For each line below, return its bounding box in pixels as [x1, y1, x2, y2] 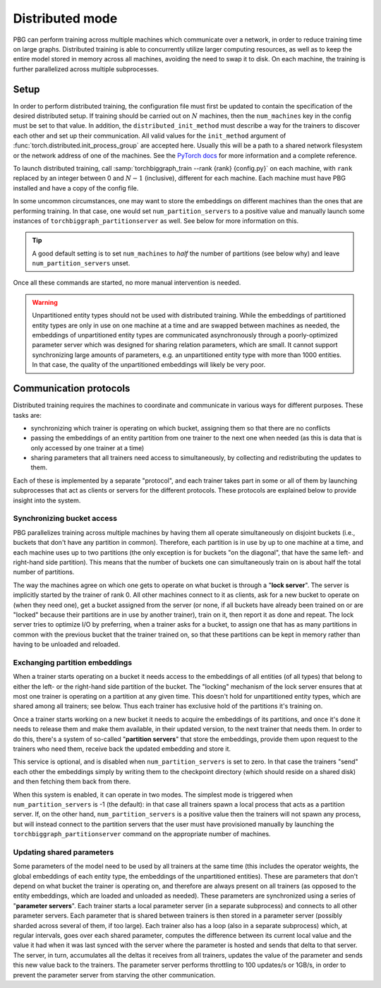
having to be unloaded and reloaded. [13, 640, 120, 649]
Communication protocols [13, 382, 131, 394]
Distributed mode [13, 11, 118, 26]
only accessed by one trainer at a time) [30, 443, 145, 452]
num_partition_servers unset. [32, 259, 131, 267]
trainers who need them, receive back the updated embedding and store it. [13, 745, 231, 753]
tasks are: [13, 411, 42, 419]
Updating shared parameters [13, 847, 114, 857]
